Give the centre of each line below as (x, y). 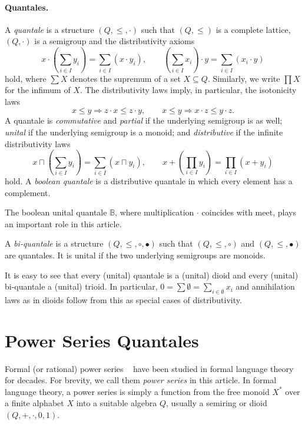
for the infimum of (38, 90)
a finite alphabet (34, 403)
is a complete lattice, (253, 29)
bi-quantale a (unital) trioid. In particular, (81, 286)
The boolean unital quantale (56, 212)
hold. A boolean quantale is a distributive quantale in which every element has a (149, 180)
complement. (28, 192)
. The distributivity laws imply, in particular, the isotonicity (188, 90)
